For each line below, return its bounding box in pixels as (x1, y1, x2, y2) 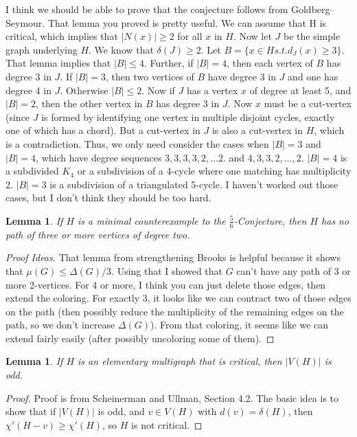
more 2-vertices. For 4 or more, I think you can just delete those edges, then (5, 277, 326, 291)
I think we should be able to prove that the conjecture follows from (5, 2, 288, 16)
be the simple (283, 29, 341, 43)
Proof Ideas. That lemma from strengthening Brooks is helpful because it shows (5, 250, 341, 265)
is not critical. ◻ (131, 417, 203, 432)
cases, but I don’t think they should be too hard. (5, 190, 211, 205)
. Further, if (144, 56, 194, 70)
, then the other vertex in (36, 96, 143, 111)
